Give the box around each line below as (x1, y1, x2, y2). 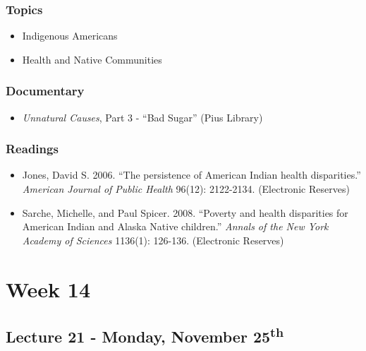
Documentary (6, 82, 85, 100)
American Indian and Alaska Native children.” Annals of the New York (22, 219, 329, 234)
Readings (6, 140, 59, 157)
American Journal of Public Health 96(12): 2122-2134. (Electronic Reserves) (22, 182, 350, 196)
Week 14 (6, 274, 91, 303)
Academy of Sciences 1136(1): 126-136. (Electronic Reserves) (22, 232, 284, 247)
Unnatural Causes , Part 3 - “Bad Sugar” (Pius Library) (22, 109, 263, 124)
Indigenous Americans (22, 28, 118, 43)
